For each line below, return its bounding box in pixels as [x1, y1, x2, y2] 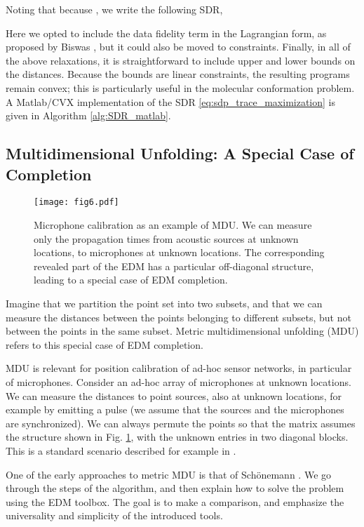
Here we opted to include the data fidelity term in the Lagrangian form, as [6, 25, 327, 40]
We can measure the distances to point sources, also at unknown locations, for [6, 388, 342, 403]
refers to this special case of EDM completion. [6, 337, 203, 352]
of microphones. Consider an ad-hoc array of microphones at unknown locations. [6, 374, 351, 389]
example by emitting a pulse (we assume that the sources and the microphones [6, 402, 344, 417]
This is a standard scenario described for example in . [6, 443, 236, 458]
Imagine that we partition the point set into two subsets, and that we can [6, 295, 323, 310]
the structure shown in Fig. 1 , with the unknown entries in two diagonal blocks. [6, 429, 349, 444]
